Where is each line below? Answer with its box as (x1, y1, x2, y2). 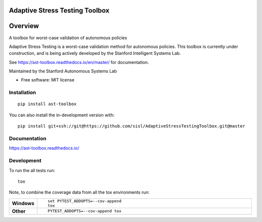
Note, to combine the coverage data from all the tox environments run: (9, 190, 150, 195)
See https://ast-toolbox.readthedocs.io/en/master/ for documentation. (9, 59, 149, 65)
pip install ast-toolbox (17, 101, 77, 107)
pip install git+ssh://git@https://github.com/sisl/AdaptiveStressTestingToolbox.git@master (17, 124, 246, 129)
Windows (12, 200, 34, 206)
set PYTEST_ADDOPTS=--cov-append (48, 198, 121, 204)
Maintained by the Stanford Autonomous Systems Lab (9, 68, 117, 74)
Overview (9, 22, 39, 30)
